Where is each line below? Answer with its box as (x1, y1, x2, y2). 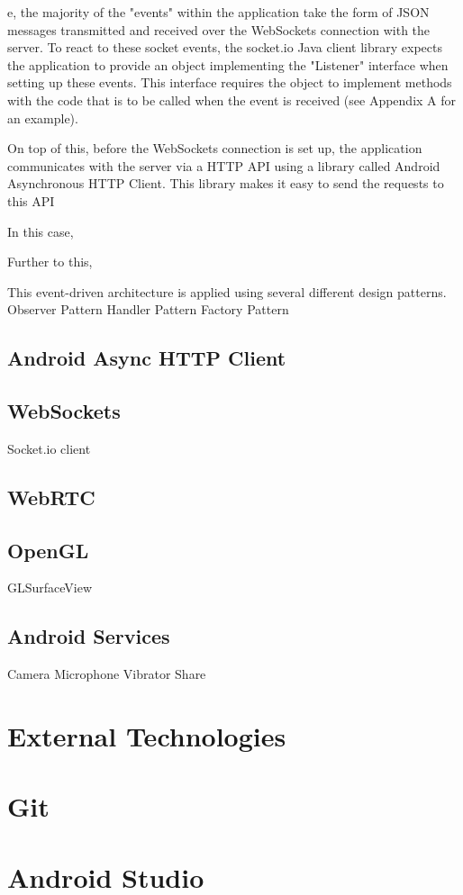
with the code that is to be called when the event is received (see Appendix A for (7, 90, 457, 109)
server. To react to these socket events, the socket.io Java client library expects (7, 38, 442, 57)
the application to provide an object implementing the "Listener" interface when (7, 55, 449, 74)
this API (7, 191, 55, 210)
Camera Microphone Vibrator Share (7, 664, 206, 683)
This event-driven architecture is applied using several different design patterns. (7, 282, 447, 301)
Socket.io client (7, 438, 91, 457)
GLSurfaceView (7, 578, 93, 597)
